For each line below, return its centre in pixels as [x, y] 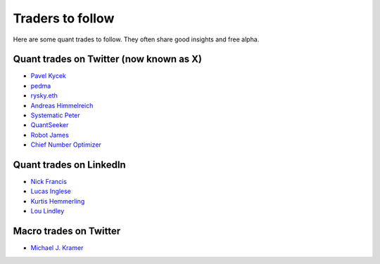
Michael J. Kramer [57, 248]
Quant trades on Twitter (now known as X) [107, 59]
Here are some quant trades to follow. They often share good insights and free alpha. [136, 39]
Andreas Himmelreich [62, 105]
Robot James [50, 135]
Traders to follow [64, 18]
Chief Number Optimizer [66, 145]
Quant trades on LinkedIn [69, 165]
